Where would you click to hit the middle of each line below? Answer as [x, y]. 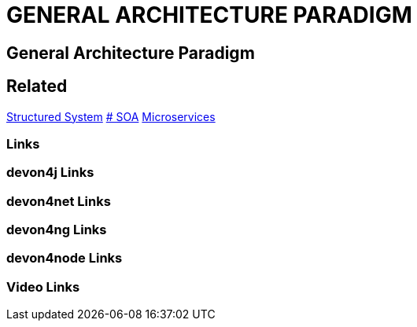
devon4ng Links [57, 230]
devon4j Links [50, 173]
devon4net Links [59, 201]
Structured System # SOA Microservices [111, 116]
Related [37, 86]
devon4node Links [65, 258]
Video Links [43, 287]
